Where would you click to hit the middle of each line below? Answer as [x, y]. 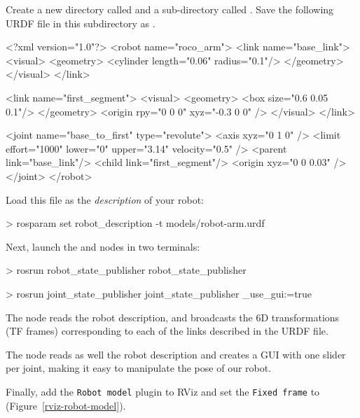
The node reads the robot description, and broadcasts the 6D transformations [173, 317]
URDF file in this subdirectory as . [81, 23]
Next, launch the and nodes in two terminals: [103, 246]
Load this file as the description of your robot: [105, 199]
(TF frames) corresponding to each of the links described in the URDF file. [167, 331]
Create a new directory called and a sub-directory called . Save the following [170, 9]
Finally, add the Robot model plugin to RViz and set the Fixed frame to [163, 391]
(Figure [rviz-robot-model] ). [66, 405]
